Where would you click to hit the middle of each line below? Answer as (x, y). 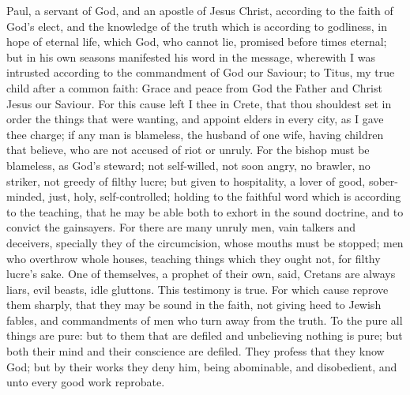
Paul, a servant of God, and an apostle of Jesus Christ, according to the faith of (200, 10)
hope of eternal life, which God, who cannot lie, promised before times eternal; (197, 41)
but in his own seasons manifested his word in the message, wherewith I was (191, 56)
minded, (26, 196)
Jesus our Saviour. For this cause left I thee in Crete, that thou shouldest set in (199, 103)
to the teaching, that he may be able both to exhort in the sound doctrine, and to (205, 211)
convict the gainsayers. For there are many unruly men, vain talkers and (181, 227)
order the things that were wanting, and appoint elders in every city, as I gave (195, 119)
